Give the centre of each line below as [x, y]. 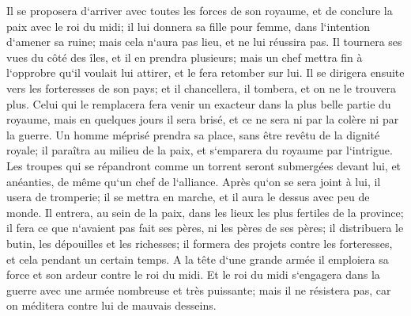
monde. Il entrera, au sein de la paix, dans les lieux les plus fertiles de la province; [205, 212]
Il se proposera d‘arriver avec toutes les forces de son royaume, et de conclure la [200, 10]
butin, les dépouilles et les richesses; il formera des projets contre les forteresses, [200, 243]
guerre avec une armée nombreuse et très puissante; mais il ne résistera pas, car [199, 289]
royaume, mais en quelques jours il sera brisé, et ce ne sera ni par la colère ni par [203, 119]
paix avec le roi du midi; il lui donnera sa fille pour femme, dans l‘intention [188, 26]
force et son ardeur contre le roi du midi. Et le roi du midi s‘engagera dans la [193, 274]
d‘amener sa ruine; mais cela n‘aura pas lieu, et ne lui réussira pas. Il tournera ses [204, 42]
